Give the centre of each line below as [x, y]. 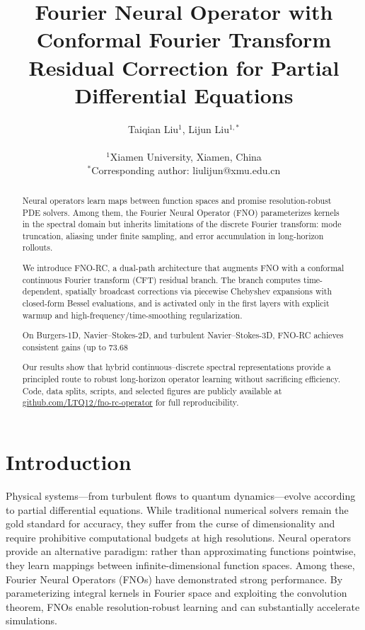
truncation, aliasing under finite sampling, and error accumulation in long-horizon [173, 235]
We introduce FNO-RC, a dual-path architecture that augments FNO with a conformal [183, 268]
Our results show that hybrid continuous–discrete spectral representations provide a [176, 367]
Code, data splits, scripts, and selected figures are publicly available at [152, 390]
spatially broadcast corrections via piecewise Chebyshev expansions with [199, 291]
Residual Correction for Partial [184, 67]
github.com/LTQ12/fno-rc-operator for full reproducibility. [131, 402]
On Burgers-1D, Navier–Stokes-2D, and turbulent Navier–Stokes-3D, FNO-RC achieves [183, 335]
